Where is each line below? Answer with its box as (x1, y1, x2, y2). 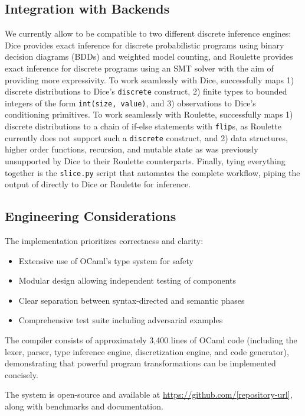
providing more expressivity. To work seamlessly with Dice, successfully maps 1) (5, 73, 294, 86)
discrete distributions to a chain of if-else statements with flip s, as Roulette (5, 120, 281, 132)
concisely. (5, 368, 38, 381)
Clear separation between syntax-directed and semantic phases (18, 294, 245, 306)
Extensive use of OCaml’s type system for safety (18, 254, 194, 266)
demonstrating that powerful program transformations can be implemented (5, 357, 276, 369)
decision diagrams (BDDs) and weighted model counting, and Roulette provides (5, 50, 293, 63)
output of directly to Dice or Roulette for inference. (5, 178, 191, 190)
